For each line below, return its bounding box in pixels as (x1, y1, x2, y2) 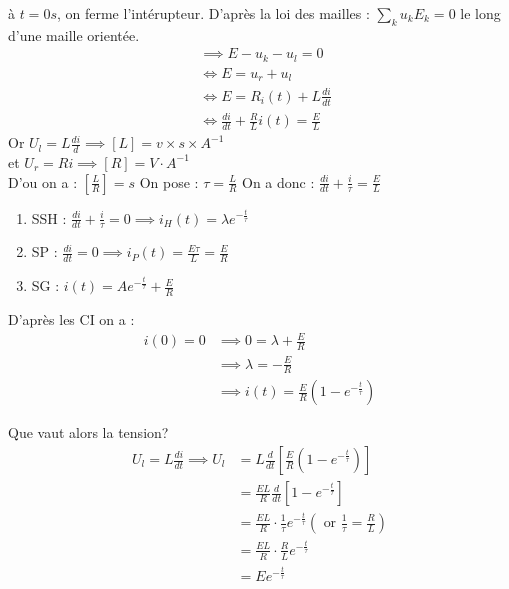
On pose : (139, 171, 199, 192)
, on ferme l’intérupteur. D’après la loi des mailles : (56, 3, 370, 23)
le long (460, 3, 501, 23)
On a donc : (242, 171, 315, 192)
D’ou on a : (8, 171, 78, 192)
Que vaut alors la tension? (8, 422, 169, 443)
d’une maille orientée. (8, 24, 140, 45)
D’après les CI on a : (8, 309, 135, 330)
